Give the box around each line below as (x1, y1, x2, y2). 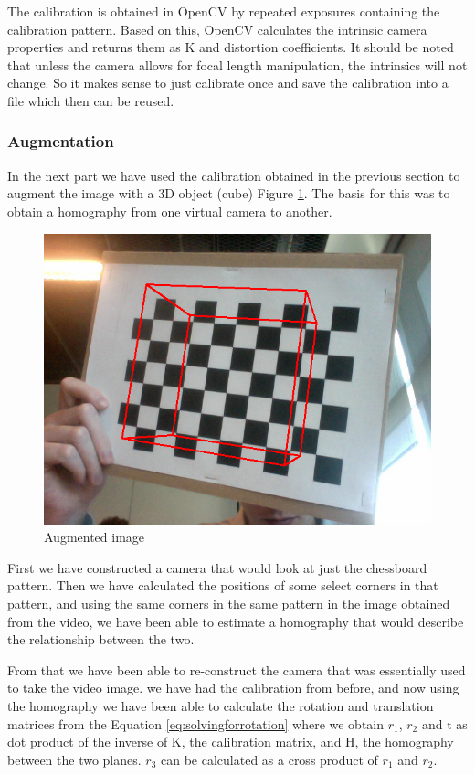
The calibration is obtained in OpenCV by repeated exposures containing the (7, 2, 440, 20)
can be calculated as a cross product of (161, 749, 378, 769)
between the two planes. (7, 749, 142, 769)
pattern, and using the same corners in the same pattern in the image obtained (7, 593, 450, 612)
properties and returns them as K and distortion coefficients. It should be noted (7, 37, 454, 57)
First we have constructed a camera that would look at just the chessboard (7, 557, 427, 577)
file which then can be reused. (7, 90, 174, 110)
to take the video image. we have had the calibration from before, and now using (7, 678, 459, 697)
